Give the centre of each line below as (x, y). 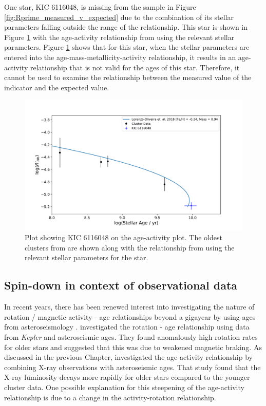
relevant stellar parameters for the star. (87, 257)
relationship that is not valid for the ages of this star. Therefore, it (135, 67)
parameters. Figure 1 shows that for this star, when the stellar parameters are (127, 47)
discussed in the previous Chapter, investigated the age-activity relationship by (128, 357)
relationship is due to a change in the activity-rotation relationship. (110, 397)
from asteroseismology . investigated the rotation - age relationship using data (127, 327)
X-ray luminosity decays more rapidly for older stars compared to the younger (127, 377)
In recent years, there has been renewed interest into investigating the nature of (129, 307)
